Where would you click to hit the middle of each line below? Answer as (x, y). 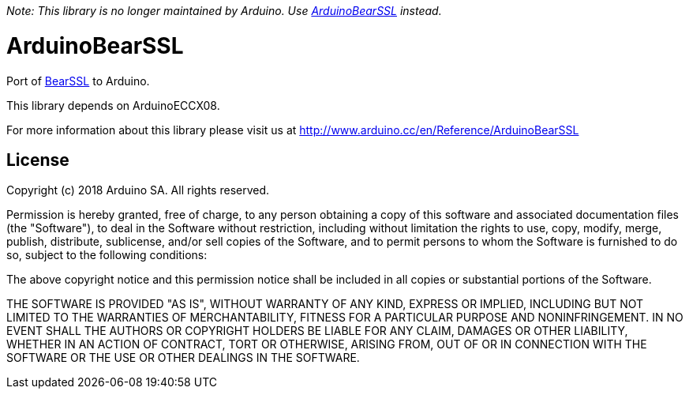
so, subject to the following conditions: (107, 255)
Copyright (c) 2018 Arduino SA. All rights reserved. (138, 190)
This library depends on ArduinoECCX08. (113, 105)
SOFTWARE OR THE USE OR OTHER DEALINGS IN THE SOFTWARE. (183, 358)
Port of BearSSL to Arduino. (78, 81)
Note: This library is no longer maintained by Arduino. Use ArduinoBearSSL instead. (224, 11)
